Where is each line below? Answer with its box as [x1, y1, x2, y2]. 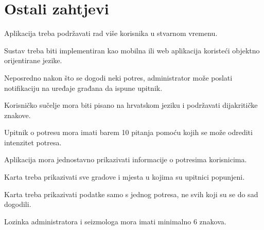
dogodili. [4, 199, 31, 209]
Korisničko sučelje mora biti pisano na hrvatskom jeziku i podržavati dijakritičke [4, 100, 258, 110]
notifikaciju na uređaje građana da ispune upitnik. [4, 82, 163, 93]
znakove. [4, 109, 31, 120]
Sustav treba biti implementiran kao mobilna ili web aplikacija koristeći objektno [4, 45, 260, 55]
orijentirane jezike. [4, 55, 62, 66]
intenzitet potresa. [4, 137, 62, 147]
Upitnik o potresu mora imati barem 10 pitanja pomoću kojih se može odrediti [4, 127, 253, 138]
